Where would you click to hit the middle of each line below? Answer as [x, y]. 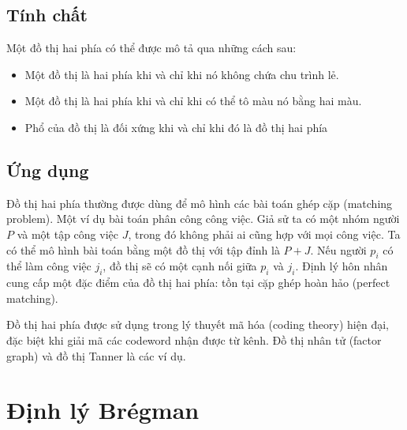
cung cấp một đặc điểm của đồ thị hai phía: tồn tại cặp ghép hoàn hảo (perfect [198, 283]
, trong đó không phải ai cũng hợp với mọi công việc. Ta [264, 234]
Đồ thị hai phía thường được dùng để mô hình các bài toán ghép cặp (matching [200, 203]
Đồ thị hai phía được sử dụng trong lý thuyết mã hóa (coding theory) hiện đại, [198, 324]
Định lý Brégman [103, 410]
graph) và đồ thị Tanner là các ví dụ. [96, 355]
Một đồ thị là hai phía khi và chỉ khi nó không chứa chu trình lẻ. [182, 74]
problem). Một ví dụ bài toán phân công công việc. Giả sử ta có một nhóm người [203, 219]
